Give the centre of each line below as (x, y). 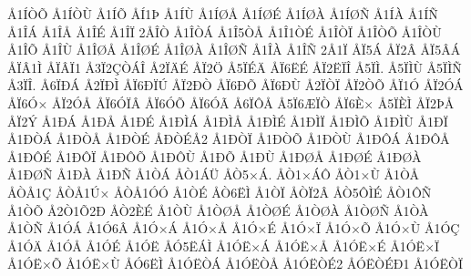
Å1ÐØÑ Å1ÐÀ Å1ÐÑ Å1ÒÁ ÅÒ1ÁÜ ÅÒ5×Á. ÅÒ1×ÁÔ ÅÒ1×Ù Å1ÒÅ (214, 174)
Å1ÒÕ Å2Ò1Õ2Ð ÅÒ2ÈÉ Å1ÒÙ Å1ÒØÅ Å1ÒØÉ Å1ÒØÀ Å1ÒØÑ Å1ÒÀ (218, 210)
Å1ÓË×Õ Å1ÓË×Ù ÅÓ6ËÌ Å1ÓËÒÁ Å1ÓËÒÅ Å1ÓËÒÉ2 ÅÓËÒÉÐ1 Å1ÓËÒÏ (235, 264)
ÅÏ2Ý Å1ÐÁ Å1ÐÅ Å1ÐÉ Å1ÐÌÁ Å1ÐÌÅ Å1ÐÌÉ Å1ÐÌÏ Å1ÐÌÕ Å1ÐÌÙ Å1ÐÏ (228, 121)
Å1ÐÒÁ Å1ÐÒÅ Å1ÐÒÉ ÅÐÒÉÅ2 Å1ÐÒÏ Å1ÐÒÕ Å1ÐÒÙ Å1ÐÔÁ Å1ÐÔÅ (229, 139)
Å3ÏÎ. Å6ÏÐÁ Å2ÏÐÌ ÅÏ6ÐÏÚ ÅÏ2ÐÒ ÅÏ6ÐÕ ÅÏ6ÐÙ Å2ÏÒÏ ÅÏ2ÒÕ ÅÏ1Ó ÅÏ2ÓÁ (235, 85)
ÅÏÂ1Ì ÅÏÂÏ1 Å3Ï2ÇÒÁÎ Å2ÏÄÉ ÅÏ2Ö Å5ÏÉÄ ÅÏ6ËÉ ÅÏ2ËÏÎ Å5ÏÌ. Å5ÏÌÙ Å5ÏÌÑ (235, 67)
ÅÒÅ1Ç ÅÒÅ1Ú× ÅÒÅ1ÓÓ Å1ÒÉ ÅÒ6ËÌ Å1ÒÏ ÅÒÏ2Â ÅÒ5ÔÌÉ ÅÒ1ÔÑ (220, 192)
